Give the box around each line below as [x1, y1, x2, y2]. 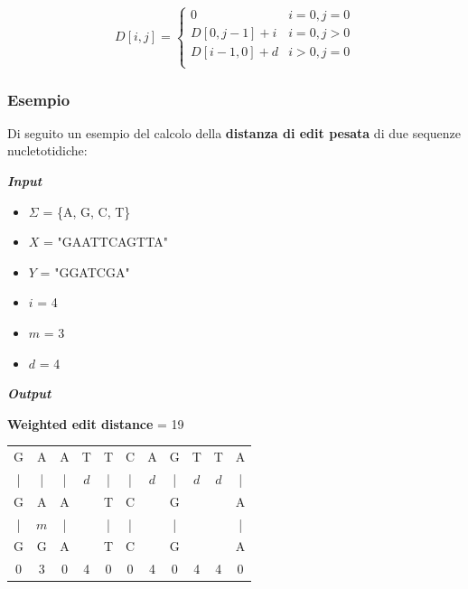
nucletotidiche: [7, 141, 88, 160]
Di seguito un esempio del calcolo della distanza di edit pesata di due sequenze [7, 123, 461, 142]
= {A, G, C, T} [42, 201, 131, 220]
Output [7, 384, 51, 403]
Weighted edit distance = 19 [7, 414, 184, 433]
